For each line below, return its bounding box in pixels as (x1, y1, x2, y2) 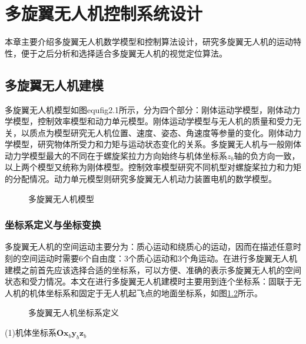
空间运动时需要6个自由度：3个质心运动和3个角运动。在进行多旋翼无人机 (21, 252, 297, 264)
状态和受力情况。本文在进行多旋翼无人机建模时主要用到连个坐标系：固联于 (5, 275, 293, 287)
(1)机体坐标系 (5, 326, 56, 339)
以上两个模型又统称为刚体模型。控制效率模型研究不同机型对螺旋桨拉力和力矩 (5, 161, 301, 173)
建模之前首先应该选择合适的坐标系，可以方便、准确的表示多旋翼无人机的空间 (5, 263, 301, 276)
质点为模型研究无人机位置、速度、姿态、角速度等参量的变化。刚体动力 (29, 126, 301, 138)
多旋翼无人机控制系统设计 (5, 1, 203, 25)
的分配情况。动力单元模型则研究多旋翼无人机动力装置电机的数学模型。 (5, 173, 277, 185)
